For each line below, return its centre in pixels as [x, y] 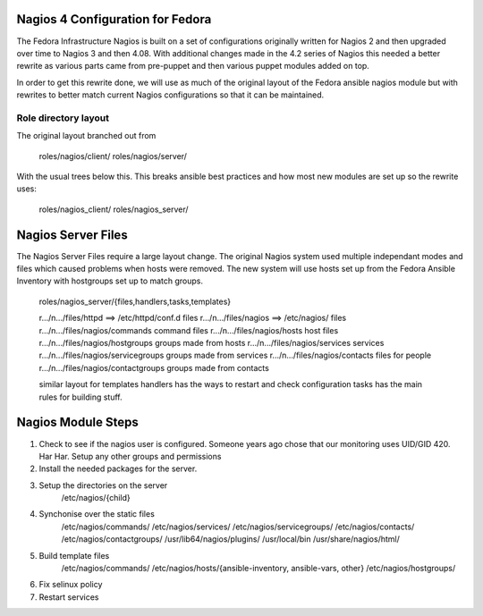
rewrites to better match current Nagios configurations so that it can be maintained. [170, 95]
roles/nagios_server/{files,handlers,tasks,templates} [135, 301]
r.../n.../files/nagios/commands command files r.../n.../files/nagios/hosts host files [189, 330]
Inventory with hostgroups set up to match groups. [110, 281]
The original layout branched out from [86, 136]
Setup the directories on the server [103, 485]
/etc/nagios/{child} [96, 498]
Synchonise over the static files [97, 514]
